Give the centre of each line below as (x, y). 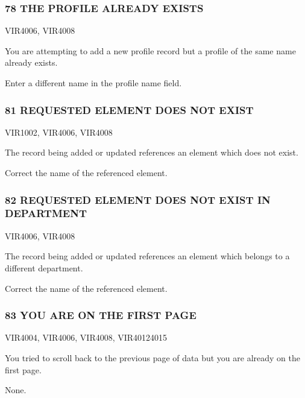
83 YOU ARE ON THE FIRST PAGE (101, 315)
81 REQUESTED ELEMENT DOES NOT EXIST (129, 109)
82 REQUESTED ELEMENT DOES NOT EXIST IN (138, 199)
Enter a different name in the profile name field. (93, 83)
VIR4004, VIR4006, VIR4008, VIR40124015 (86, 337)
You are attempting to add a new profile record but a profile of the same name (150, 50)
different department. (44, 267)
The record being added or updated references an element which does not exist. (152, 152)
